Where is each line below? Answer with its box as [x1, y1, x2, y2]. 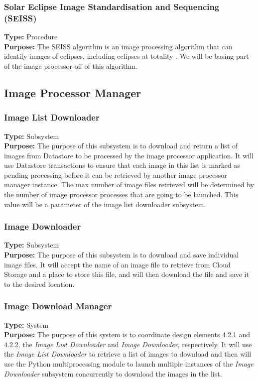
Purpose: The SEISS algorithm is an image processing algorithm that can [4, 41, 233, 51]
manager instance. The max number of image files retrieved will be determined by [4, 179, 254, 190]
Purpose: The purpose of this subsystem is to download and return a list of [4, 140, 238, 151]
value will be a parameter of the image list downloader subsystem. [4, 199, 206, 209]
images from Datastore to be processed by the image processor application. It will [4, 150, 254, 160]
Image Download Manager [4, 300, 112, 312]
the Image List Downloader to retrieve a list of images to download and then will [4, 349, 252, 359]
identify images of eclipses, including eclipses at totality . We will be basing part [4, 51, 249, 61]
